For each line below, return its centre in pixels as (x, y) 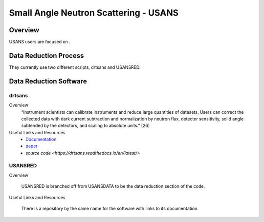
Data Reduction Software (48, 81)
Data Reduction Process (46, 55)
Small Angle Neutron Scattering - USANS (94, 13)
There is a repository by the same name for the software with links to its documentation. (110, 209)
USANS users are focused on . (40, 42)
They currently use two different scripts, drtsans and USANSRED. (75, 67)
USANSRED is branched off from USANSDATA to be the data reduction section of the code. (113, 186)
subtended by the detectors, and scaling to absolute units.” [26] (86, 126)
